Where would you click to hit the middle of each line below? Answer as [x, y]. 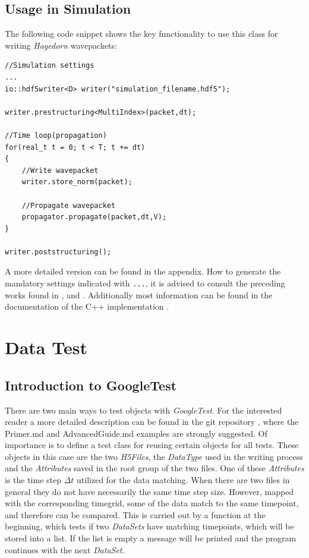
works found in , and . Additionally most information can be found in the [139, 294]
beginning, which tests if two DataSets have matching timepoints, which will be [149, 526]
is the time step [33, 480]
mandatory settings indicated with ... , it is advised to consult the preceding [145, 283]
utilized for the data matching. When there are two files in [183, 480]
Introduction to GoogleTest [91, 385]
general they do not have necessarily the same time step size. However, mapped [149, 491]
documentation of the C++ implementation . [87, 306]
